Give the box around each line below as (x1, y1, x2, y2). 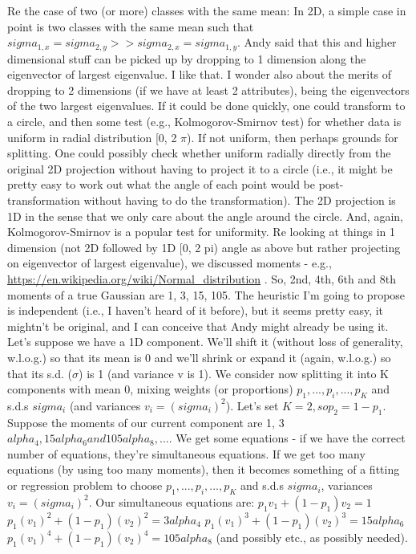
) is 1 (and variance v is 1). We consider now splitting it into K (79, 365, 389, 381)
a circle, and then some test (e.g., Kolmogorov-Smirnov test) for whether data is (7, 113, 402, 130)
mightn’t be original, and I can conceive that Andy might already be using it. (7, 317, 389, 334)
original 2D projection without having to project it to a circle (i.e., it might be (7, 160, 393, 177)
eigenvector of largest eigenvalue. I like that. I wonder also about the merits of (7, 66, 392, 83)
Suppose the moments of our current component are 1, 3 (7, 413, 285, 430)
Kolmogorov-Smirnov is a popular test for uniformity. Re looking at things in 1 (7, 223, 396, 240)
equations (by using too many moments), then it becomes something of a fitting (7, 461, 400, 478)
